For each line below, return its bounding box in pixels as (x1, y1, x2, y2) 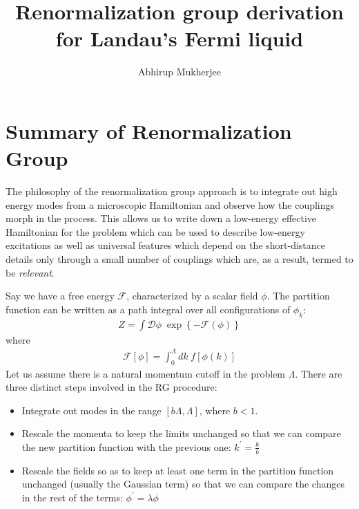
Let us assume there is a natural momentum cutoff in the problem (6, 366, 286, 380)
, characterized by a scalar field (126, 288, 258, 303)
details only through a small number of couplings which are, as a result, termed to (6, 252, 353, 266)
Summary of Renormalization (6, 116, 292, 145)
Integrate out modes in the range (21, 402, 162, 417)
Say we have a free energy (6, 288, 115, 303)
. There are (295, 366, 342, 380)
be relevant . (6, 265, 55, 279)
